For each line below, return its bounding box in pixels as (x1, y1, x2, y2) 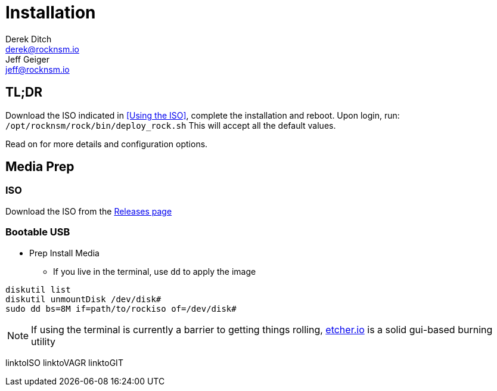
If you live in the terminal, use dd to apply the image (53, 266, 256, 277)
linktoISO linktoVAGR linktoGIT (5, 357, 123, 368)
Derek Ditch (5, 33, 52, 44)
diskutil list (5, 284, 71, 294)
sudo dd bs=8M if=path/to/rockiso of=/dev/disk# (5, 303, 237, 314)
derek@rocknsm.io (5, 44, 79, 54)
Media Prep (5, 159, 74, 175)
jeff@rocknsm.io (5, 64, 70, 75)
